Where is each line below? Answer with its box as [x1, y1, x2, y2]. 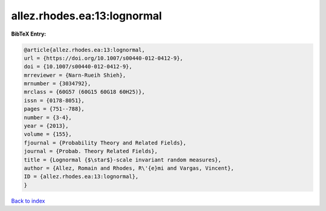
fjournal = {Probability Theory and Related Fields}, [24, 139, 187, 146]
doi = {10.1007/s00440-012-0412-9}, [24, 63, 133, 70]
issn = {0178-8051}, [24, 97, 85, 104]
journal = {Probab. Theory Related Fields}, [24, 148, 158, 155]
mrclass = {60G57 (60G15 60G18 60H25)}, [24, 88, 145, 96]
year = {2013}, [24, 123, 69, 129]
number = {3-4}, [24, 114, 72, 121]
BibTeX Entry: [11, 30, 46, 37]
